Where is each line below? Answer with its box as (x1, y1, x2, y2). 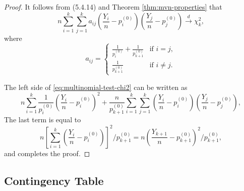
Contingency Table (4, 172, 104, 188)
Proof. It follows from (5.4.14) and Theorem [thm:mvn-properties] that (4, 2, 222, 12)
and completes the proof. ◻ (4, 148, 90, 158)
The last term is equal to (4, 114, 81, 125)
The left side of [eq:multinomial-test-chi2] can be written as (4, 81, 188, 92)
